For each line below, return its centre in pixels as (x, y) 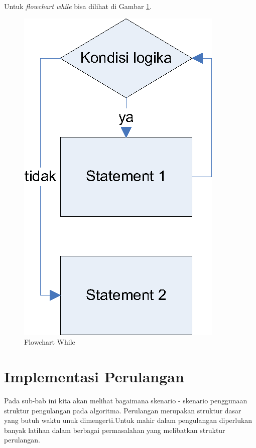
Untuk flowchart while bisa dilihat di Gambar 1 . (78, 6)
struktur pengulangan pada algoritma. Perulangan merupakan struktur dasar (123, 410)
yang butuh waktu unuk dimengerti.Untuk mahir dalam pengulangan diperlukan (128, 420)
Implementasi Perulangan (94, 376)
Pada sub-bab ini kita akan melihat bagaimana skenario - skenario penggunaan (126, 400)
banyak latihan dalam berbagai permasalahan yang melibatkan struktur (115, 430)
